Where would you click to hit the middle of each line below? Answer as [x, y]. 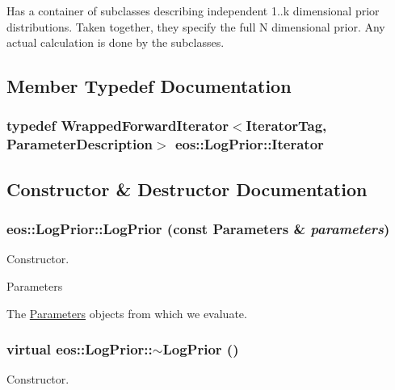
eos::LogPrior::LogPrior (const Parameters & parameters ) [198, 229]
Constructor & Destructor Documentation [187, 189]
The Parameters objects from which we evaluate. [127, 313]
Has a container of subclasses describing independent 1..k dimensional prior [193, 10]
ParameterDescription [80, 144]
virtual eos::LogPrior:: [80, 349]
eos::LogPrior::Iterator [249, 144]
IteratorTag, [286, 126]
